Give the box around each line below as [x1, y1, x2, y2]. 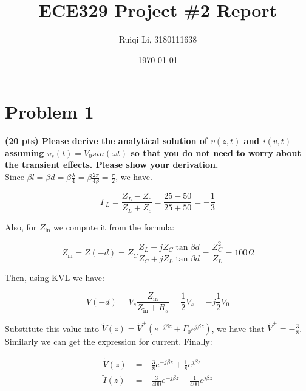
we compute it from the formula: [53, 220, 175, 233]
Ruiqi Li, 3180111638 [118, 33, 197, 46]
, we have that [211, 322, 265, 334]
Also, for [5, 220, 37, 233]
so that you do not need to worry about [131, 146, 301, 159]
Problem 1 [5, 99, 94, 124]
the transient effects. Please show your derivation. [5, 158, 219, 171]
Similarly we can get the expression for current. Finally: [5, 335, 212, 348]
